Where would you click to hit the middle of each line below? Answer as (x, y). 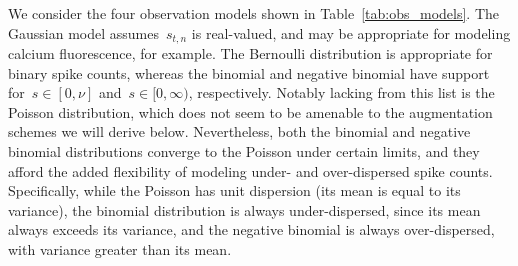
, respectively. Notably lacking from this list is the (341, 92)
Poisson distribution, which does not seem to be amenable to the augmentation (250, 111)
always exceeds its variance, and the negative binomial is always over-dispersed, (251, 229)
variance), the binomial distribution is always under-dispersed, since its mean (244, 209)
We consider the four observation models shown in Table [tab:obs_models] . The (253, 13)
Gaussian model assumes (83, 32)
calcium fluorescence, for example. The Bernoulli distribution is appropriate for (250, 53)
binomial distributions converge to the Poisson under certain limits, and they (244, 151)
